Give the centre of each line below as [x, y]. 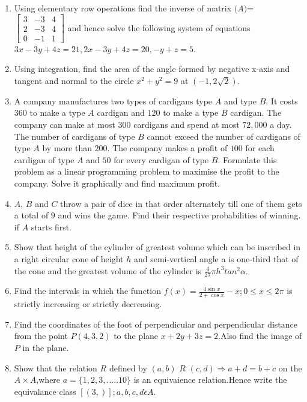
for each [260, 148]
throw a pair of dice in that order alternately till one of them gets [181, 203]
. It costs [282, 100]
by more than [67, 148]
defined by [128, 367]
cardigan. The [256, 112]
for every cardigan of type [161, 159]
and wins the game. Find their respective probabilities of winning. [179, 215]
